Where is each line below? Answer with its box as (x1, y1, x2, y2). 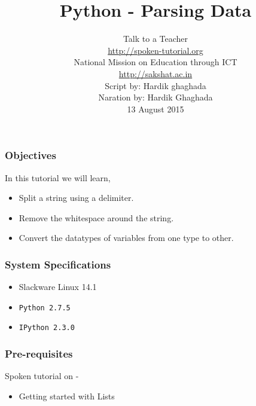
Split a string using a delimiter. (19, 191, 134, 204)
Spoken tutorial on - (5, 370, 79, 382)
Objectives (5, 148, 56, 163)
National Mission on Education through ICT (74, 56, 237, 68)
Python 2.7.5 (19, 303, 71, 312)
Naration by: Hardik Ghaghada (98, 91, 213, 103)
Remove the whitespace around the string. (19, 211, 174, 224)
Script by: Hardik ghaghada (105, 79, 206, 91)
